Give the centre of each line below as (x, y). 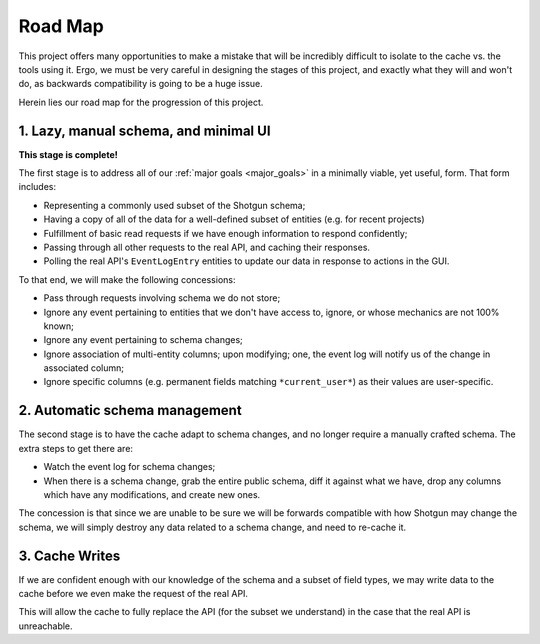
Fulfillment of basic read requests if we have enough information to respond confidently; (225, 233)
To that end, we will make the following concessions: (127, 279)
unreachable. (46, 626)
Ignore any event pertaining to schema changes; (143, 340)
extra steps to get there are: (76, 448)
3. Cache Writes (69, 555)
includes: (37, 187)
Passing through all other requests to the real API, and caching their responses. (206, 247)
